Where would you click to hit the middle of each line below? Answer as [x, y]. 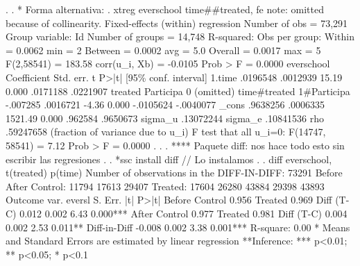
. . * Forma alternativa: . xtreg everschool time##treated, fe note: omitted [165, 9]
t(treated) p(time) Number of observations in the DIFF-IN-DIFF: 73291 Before [174, 173]
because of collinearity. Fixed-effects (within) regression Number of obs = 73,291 [177, 23]
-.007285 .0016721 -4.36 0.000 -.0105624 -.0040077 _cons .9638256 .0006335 [165, 105]
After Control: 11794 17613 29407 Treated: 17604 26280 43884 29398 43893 [165, 186]
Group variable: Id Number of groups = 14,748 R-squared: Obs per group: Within [180, 36]
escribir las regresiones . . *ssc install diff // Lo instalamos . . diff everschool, [169, 159]
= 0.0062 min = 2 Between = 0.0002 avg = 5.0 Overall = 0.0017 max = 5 [163, 50]
